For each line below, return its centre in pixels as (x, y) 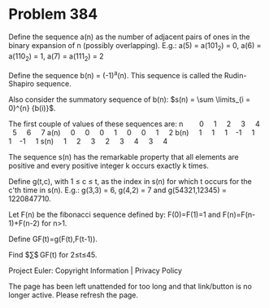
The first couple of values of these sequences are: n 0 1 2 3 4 (134, 124)
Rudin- (235, 75)
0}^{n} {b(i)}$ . (32, 108)
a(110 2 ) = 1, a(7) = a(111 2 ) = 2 (56, 57)
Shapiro (22, 84)
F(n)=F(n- (239, 215)
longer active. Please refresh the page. (74, 295)
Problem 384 (53, 14)
